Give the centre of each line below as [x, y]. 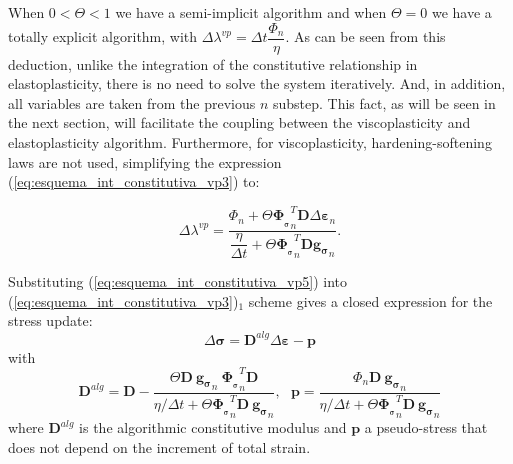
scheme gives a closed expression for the [370, 300]
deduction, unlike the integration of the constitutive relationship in [213, 63]
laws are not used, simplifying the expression [145, 161]
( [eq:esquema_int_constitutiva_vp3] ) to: [134, 181]
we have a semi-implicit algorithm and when [251, 12]
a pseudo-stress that [426, 427]
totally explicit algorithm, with [103, 36]
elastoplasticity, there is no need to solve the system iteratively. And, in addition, [257, 83]
